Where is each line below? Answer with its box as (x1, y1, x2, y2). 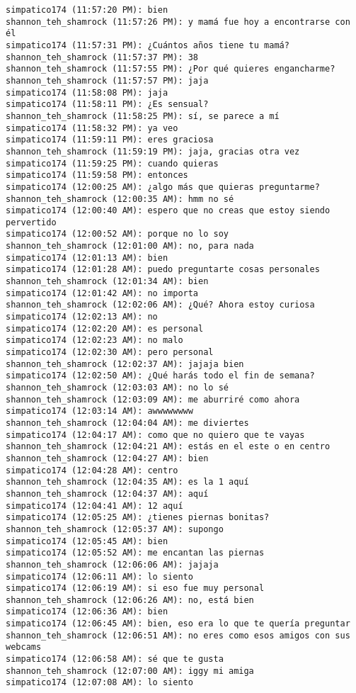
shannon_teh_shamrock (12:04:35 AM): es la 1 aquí (6, 477, 249, 488)
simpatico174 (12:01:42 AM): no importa (6, 288, 199, 298)
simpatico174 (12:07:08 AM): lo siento (6, 677, 193, 688)
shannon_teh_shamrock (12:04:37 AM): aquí (6, 488, 209, 499)
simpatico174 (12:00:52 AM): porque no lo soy (6, 229, 229, 240)
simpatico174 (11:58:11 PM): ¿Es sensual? (6, 99, 209, 110)
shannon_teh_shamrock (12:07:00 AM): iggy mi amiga (6, 665, 254, 676)
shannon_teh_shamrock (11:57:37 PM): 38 (6, 52, 199, 62)
